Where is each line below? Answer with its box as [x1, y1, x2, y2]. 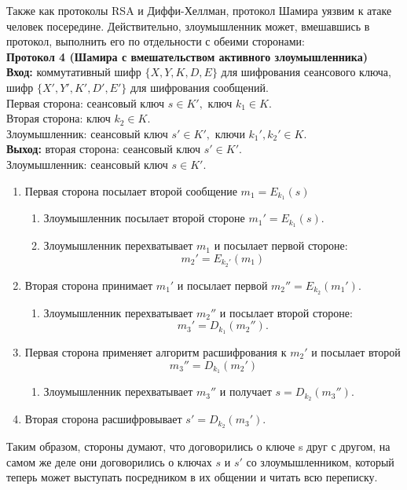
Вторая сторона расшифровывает [24, 411, 182, 427]
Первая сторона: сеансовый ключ [6, 94, 165, 111]
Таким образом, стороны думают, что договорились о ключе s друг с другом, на [6, 438, 390, 455]
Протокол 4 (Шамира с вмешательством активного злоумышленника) [6, 48, 368, 64]
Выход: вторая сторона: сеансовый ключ [6, 141, 201, 157]
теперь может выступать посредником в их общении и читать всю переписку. [6, 469, 378, 485]
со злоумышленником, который [246, 453, 394, 470]
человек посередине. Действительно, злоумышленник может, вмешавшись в [6, 17, 370, 34]
